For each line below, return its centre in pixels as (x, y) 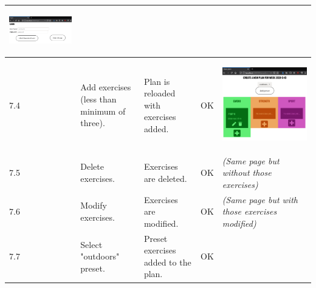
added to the (167, 262)
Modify (94, 205)
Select (91, 244)
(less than (98, 99)
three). (93, 123)
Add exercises (106, 87)
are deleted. (165, 179)
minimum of (103, 111)
